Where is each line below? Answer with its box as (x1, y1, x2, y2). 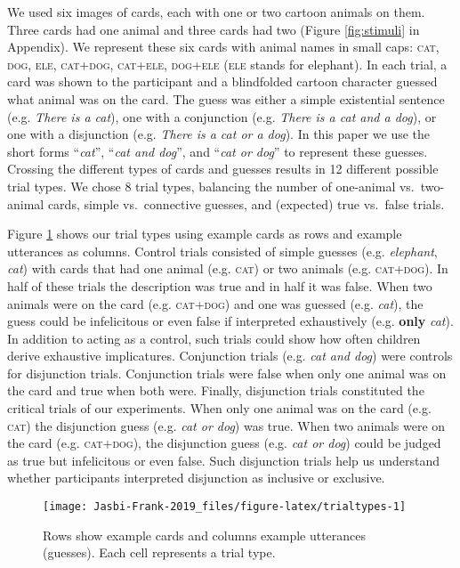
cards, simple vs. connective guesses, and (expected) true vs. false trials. (47, 194, 445, 213)
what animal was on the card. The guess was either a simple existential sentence (7, 89, 445, 108)
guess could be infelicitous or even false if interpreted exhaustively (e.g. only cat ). (7, 312, 454, 330)
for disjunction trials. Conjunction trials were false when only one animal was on (7, 363, 447, 382)
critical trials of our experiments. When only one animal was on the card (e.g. (7, 399, 432, 418)
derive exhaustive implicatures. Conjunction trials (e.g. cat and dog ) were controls (7, 346, 453, 365)
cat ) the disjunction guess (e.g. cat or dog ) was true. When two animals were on (7, 416, 446, 434)
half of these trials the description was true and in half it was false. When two (7, 276, 432, 295)
